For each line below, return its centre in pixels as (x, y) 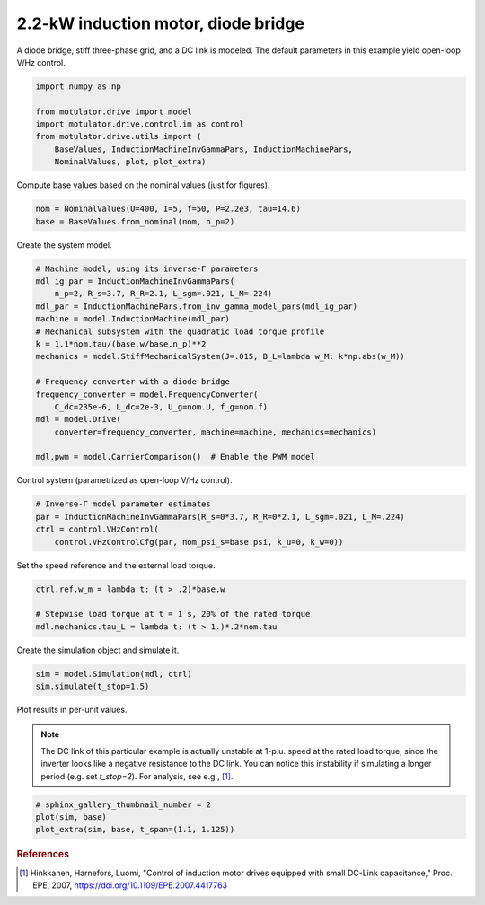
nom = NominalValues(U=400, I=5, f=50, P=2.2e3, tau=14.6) (168, 209)
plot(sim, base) (71, 817)
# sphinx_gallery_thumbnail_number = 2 (123, 804)
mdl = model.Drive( (78, 419)
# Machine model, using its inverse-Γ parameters (147, 268)
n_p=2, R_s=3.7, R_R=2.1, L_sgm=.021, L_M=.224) (163, 294)
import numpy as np (78, 86)
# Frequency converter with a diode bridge (133, 382)
